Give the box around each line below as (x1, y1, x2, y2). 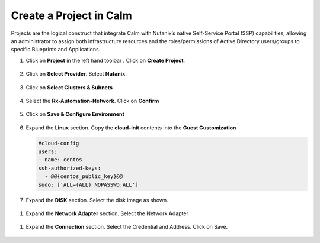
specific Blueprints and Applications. (11, 46, 101, 53)
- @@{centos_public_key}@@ (44, 173, 123, 180)
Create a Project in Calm (11, 9, 133, 22)
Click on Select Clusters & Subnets (25, 83, 113, 91)
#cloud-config (38, 140, 79, 147)
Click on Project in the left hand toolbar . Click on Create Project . (25, 57, 185, 64)
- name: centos (38, 157, 82, 163)
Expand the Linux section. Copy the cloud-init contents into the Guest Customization (25, 124, 236, 131)
